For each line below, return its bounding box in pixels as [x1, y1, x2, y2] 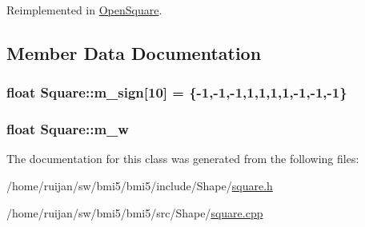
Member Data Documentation [6, 40, 262, 65]
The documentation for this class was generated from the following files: [6, 150, 359, 167]
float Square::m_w [6, 119, 129, 139]
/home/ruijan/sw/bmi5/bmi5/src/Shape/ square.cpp [6, 204, 263, 221]
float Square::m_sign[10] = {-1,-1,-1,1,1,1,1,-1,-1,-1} [6, 82, 347, 102]
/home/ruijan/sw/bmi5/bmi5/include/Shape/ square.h [6, 177, 273, 194]
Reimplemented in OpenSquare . [6, 2, 162, 18]
